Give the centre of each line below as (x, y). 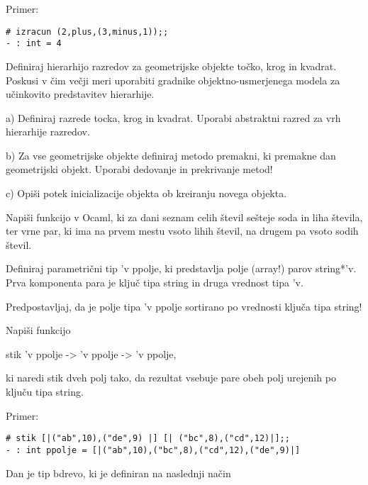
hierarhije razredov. (48, 132)
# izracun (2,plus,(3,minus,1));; (87, 32)
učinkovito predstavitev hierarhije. (80, 94)
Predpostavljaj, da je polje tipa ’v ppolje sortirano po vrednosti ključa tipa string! (184, 306)
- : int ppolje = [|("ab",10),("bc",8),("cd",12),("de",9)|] (153, 450)
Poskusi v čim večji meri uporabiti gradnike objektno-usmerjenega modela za (173, 80)
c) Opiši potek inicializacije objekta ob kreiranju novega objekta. (146, 193)
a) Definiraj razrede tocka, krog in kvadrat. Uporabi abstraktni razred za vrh (173, 117)
